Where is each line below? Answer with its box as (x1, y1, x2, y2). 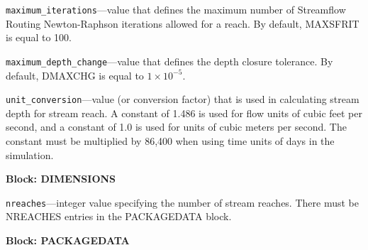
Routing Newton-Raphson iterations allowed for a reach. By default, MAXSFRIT (6, 16, 359, 31)
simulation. (6, 147, 54, 162)
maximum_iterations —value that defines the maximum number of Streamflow (6, 2, 346, 16)
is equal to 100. (6, 30, 72, 45)
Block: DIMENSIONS (6, 171, 116, 186)
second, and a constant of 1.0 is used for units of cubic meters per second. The (6, 119, 347, 134)
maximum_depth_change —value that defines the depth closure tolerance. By (6, 53, 333, 68)
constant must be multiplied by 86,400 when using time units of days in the (6, 133, 335, 148)
